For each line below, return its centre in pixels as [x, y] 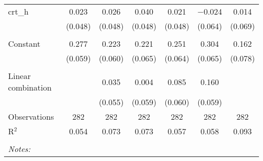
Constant [24, 44]
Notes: [19, 149]
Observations [31, 116]
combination [30, 87]
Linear [19, 76]
